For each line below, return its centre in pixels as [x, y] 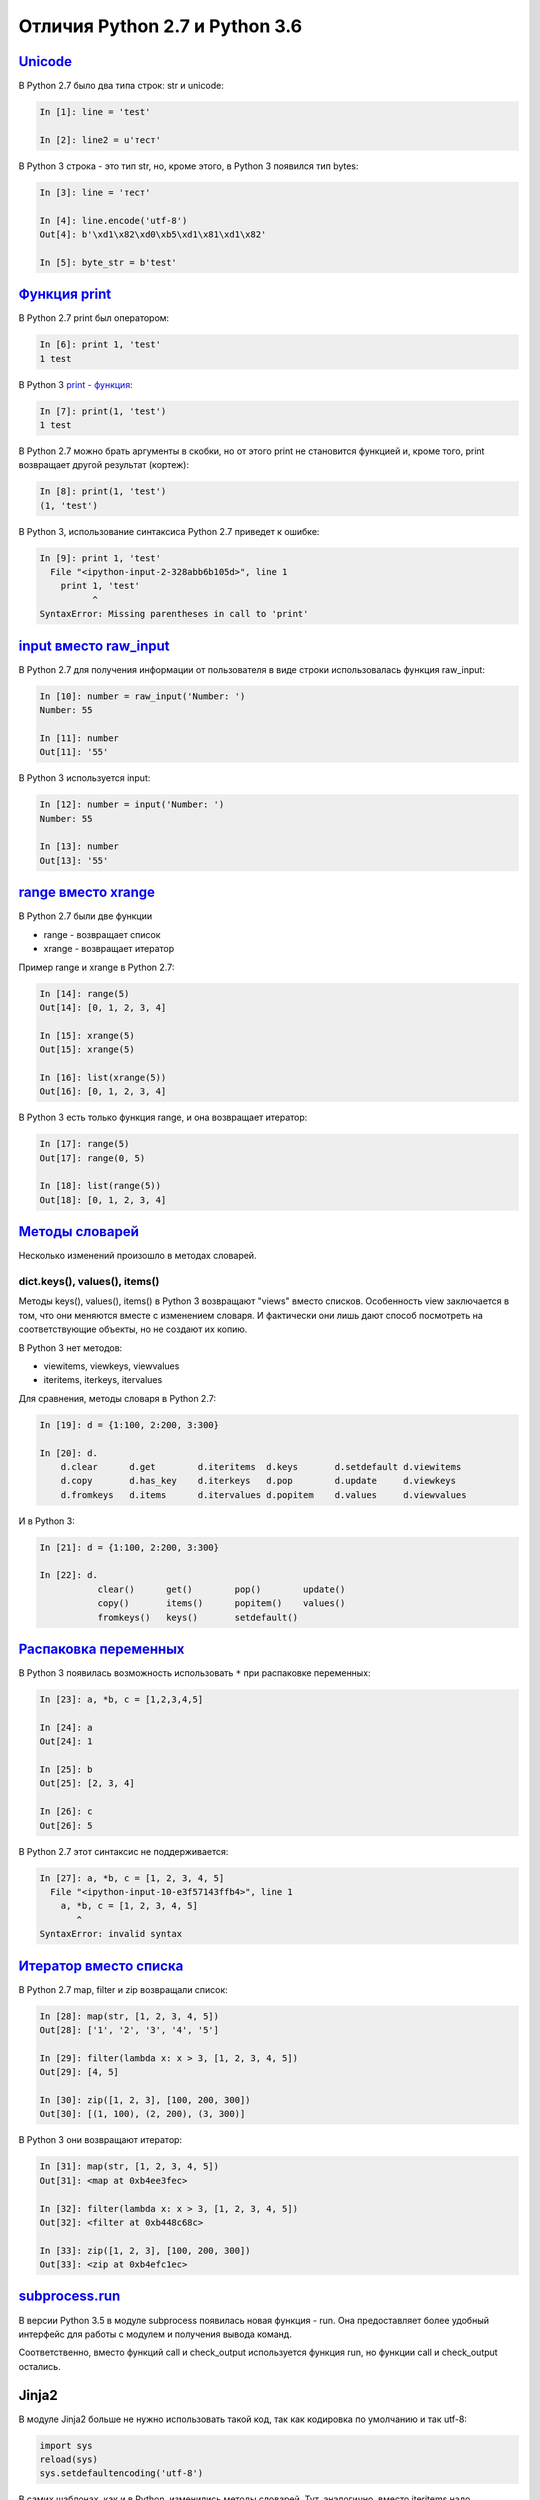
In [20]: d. [69, 1453]
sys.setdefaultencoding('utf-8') [121, 2473]
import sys [66, 2445]
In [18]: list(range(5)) [100, 1186]
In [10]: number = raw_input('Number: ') [142, 696]
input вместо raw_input [94, 645]
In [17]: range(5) [84, 1144]
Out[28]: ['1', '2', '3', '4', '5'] [129, 2030]
